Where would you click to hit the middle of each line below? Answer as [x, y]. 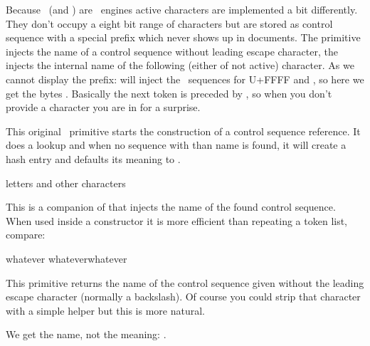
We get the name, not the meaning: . [86, 334]
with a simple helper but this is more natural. [105, 310]
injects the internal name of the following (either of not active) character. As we [180, 65]
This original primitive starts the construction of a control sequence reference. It [183, 131]
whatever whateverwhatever [67, 258]
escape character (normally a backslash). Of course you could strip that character [183, 297]
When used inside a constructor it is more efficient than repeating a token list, [177, 220]
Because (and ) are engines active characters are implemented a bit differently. [182, 9]
